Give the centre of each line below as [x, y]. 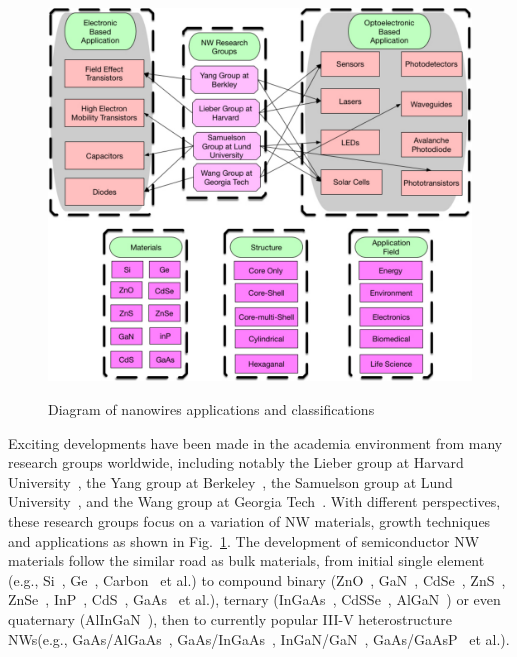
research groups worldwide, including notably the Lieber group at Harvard [236, 462]
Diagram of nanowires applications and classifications [211, 409]
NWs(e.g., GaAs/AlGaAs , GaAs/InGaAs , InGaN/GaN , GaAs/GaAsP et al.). [259, 638]
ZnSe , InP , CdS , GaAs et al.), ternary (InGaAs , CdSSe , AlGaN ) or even [254, 599]
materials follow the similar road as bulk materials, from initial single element [246, 560]
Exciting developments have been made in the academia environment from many [255, 442]
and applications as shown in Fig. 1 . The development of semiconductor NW [244, 540]
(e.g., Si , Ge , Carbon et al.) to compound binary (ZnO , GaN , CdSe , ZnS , [257, 579]
